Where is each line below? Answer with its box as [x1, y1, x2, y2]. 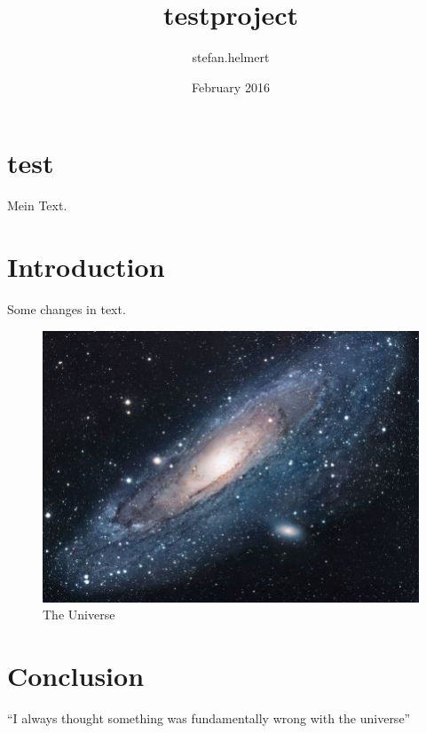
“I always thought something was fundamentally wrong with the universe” [7, 709, 411, 728]
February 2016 [192, 77, 270, 96]
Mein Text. [7, 196, 67, 215]
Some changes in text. [7, 299, 126, 318]
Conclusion [7, 658, 145, 694]
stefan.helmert [192, 48, 270, 67]
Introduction [7, 248, 165, 285]
